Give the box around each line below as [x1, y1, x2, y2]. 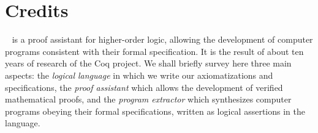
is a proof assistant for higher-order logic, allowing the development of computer [12, 33, 313, 46]
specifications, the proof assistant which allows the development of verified [5, 81, 283, 93]
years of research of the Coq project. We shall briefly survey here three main [5, 57, 292, 70]
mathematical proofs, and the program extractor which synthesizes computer [5, 93, 292, 106]
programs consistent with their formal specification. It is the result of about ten [5, 45, 304, 57]
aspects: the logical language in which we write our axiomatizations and [5, 68, 273, 81]
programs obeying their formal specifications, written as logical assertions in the [5, 104, 305, 117]
